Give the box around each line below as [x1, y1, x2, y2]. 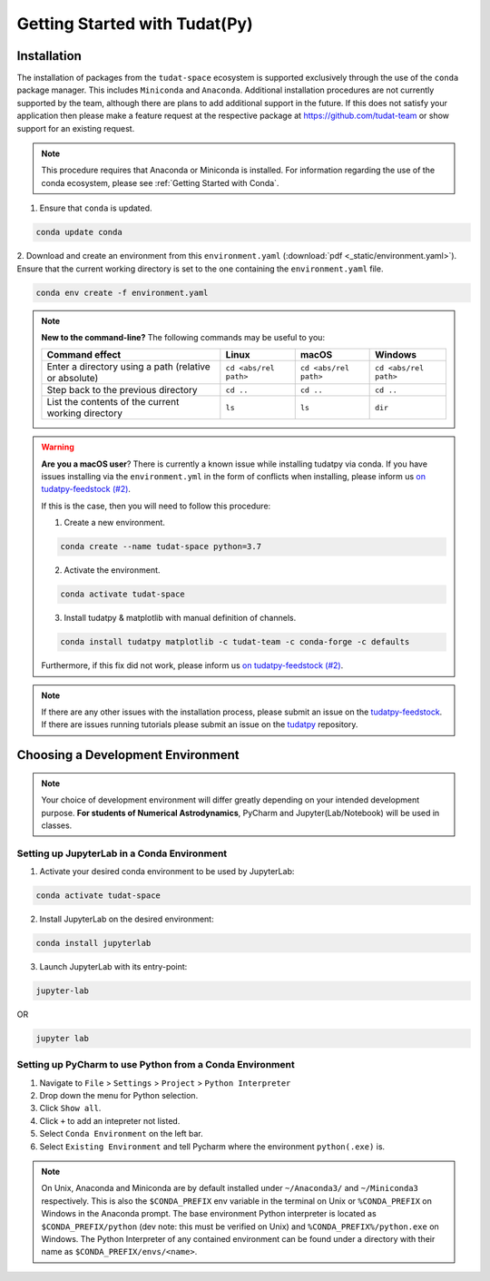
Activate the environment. [64, 565, 161, 576]
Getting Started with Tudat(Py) [16, 14, 253, 34]
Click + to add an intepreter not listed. [39, 1115, 181, 1126]
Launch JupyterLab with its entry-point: [39, 961, 188, 971]
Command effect [46, 349, 122, 361]
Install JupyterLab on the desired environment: [39, 913, 214, 925]
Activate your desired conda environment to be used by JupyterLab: [39, 866, 295, 877]
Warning [41, 441, 74, 453]
